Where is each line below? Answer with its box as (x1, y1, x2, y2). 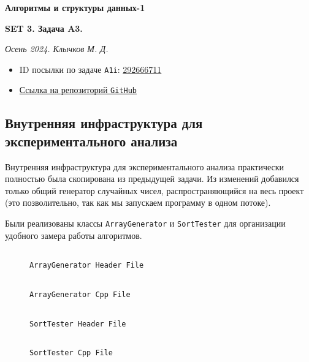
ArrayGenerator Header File (29, 261, 144, 270)
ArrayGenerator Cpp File (29, 290, 131, 299)
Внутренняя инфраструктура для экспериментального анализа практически (5, 160, 284, 173)
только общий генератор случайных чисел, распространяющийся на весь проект (5, 184, 304, 197)
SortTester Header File (29, 319, 126, 328)
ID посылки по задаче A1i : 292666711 (19, 62, 162, 75)
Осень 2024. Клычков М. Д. (5, 42, 109, 55)
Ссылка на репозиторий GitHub (19, 83, 137, 96)
